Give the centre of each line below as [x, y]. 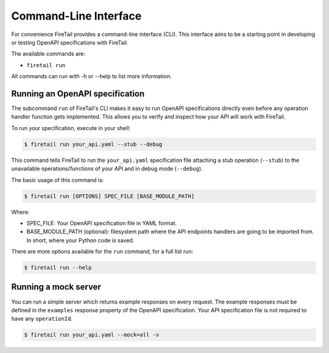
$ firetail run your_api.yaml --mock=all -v [92, 335]
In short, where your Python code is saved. [80, 240]
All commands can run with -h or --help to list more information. [91, 76]
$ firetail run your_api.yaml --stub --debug [93, 144]
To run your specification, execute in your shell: [71, 128]
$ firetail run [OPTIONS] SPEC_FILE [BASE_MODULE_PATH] [109, 196]
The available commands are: [48, 54]
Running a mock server [56, 287]
